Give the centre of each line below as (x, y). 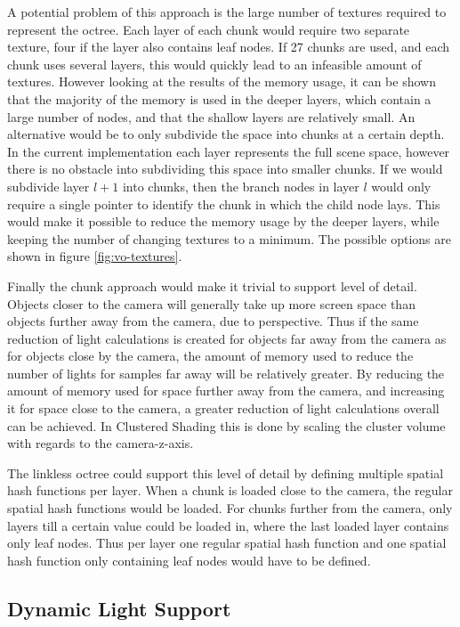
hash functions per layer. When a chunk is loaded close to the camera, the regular (230, 490)
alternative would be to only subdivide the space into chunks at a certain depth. (226, 134)
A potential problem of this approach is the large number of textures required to (227, 12)
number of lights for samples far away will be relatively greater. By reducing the (226, 373)
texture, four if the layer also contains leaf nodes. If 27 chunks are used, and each (229, 47)
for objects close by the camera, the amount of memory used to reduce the (210, 356)
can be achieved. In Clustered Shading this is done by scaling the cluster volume (226, 425)
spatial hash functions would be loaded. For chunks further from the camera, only (230, 508)
